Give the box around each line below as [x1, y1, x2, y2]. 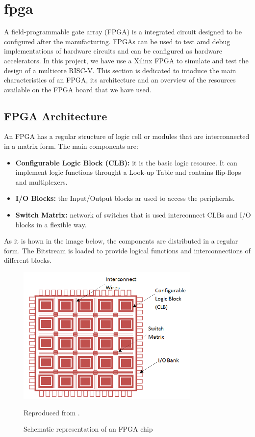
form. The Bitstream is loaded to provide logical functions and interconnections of [4, 245, 251, 255]
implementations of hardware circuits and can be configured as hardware [4, 46, 222, 56]
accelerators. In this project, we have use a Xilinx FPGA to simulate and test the [4, 55, 249, 65]
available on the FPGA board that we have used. [4, 84, 152, 94]
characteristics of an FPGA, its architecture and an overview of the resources [4, 75, 236, 85]
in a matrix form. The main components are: [4, 141, 138, 151]
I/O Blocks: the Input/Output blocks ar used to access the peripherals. [15, 193, 235, 203]
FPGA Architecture [4, 108, 107, 123]
